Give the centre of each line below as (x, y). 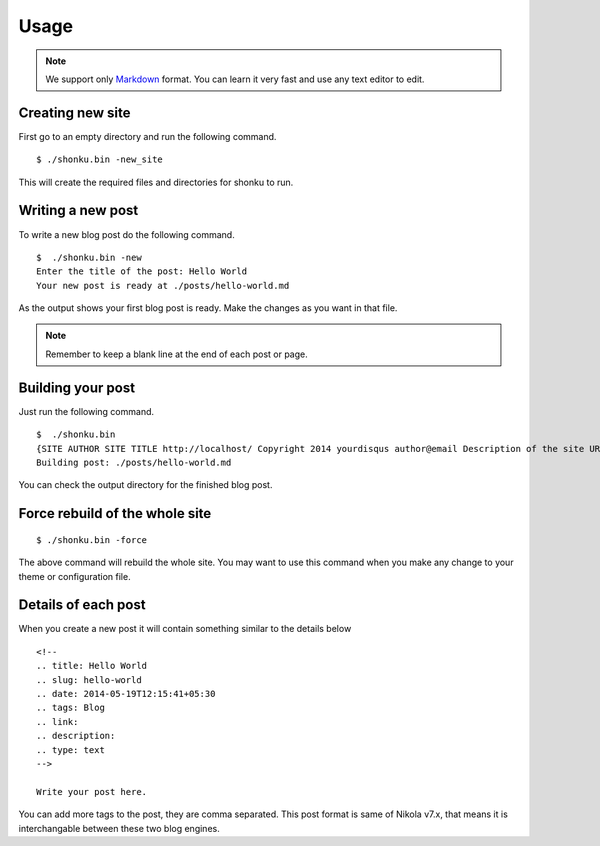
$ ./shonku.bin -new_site (100, 159)
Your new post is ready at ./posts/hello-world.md (163, 285)
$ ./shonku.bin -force (92, 539)
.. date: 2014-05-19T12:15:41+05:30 (126, 693)
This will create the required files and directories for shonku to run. (156, 182)
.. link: (57, 721)
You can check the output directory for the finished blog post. (145, 485)
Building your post (76, 387)
